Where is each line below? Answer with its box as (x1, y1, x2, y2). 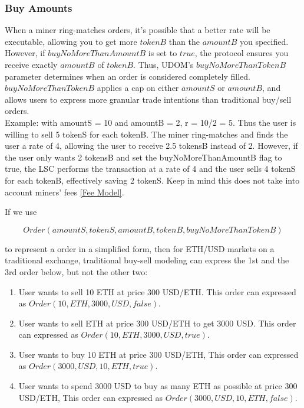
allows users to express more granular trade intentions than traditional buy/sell (5, 93, 292, 105)
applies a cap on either (97, 81, 179, 94)
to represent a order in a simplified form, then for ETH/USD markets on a (5, 242, 275, 254)
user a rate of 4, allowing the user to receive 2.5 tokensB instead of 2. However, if (5, 139, 298, 152)
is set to (148, 47, 177, 59)
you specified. (239, 35, 289, 47)
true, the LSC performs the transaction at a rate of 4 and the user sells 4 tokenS (5, 162, 296, 175)
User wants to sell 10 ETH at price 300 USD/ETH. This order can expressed (18, 285, 296, 298)
